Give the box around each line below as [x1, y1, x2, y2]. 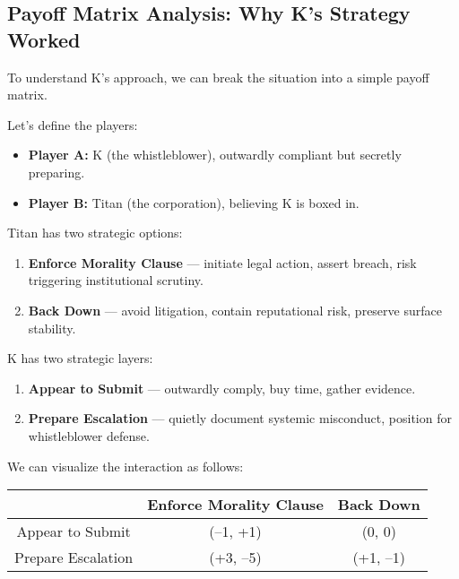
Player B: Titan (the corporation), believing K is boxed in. [28, 193, 359, 212]
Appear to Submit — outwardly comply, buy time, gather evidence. [28, 378, 416, 397]
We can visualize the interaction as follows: [7, 456, 244, 475]
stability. [28, 318, 76, 337]
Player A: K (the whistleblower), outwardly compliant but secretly [28, 145, 402, 164]
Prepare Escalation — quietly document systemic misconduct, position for [28, 409, 452, 428]
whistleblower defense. [28, 426, 150, 445]
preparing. [28, 162, 85, 181]
